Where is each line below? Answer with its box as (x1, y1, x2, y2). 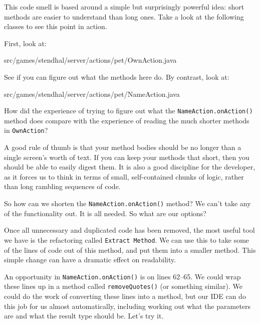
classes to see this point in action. (4, 21, 107, 32)
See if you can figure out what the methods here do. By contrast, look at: (4, 71, 229, 82)
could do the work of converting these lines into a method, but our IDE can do (4, 291, 246, 301)
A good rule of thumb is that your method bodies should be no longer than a (4, 142, 241, 152)
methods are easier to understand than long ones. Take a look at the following (4, 11, 244, 22)
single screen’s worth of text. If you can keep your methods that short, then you (4, 151, 249, 162)
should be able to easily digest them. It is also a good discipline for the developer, (4, 161, 255, 172)
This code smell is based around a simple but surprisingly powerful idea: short (4, 2, 244, 12)
